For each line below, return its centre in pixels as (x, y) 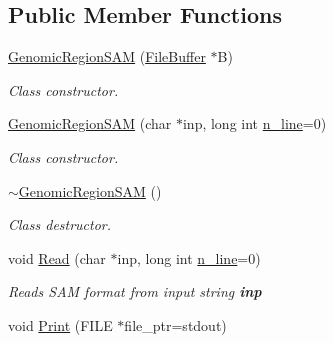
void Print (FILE (60, 324)
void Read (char (57, 257)
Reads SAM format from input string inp (135, 291)
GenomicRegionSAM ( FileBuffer (107, 56)
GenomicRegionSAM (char (90, 123)
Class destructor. (60, 224)
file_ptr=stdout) (175, 324)
